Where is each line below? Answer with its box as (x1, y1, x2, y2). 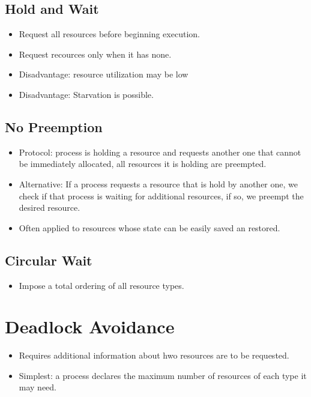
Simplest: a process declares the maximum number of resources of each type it (19, 369, 307, 381)
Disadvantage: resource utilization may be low (19, 68, 189, 80)
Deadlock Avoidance (5, 314, 175, 339)
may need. (19, 381, 57, 393)
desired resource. (19, 201, 80, 214)
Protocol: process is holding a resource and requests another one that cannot (19, 145, 301, 158)
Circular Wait (5, 250, 92, 269)
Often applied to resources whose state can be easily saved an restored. (19, 221, 280, 234)
